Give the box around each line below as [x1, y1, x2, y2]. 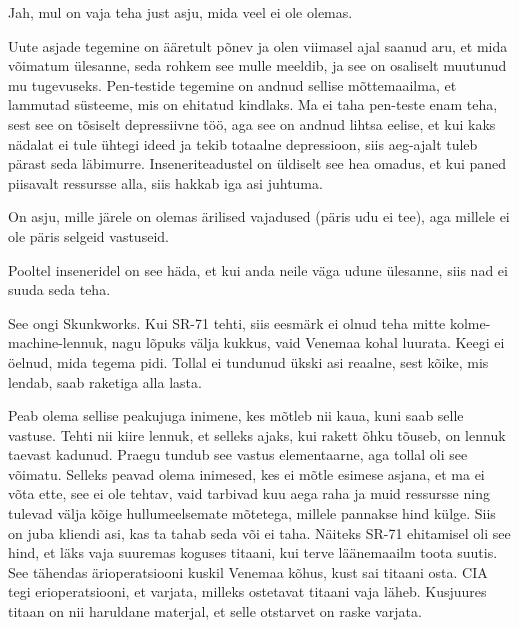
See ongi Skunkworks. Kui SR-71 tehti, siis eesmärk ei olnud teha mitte [8, 312, 446, 333]
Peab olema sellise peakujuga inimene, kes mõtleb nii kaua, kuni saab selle [8, 405, 464, 426]
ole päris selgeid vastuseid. [8, 225, 169, 246]
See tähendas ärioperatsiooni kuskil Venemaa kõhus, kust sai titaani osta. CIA [8, 561, 488, 582]
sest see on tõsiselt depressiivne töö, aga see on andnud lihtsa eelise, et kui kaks [8, 113, 496, 134]
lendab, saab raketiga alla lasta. [8, 371, 202, 392]
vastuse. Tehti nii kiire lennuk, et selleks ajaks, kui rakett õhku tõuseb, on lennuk [8, 424, 506, 445]
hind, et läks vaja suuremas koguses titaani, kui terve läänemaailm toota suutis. [8, 542, 498, 563]
